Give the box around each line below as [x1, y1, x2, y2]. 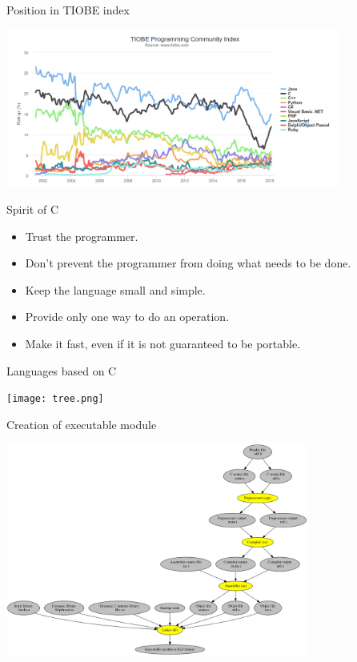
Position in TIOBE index [6, 2, 130, 18]
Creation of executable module [6, 415, 157, 432]
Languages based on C [6, 362, 117, 379]
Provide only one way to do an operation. [25, 308, 230, 325]
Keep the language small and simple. [25, 281, 206, 298]
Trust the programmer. [25, 227, 138, 244]
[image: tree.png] [6, 393, 104, 405]
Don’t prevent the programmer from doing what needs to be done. [25, 255, 351, 271]
